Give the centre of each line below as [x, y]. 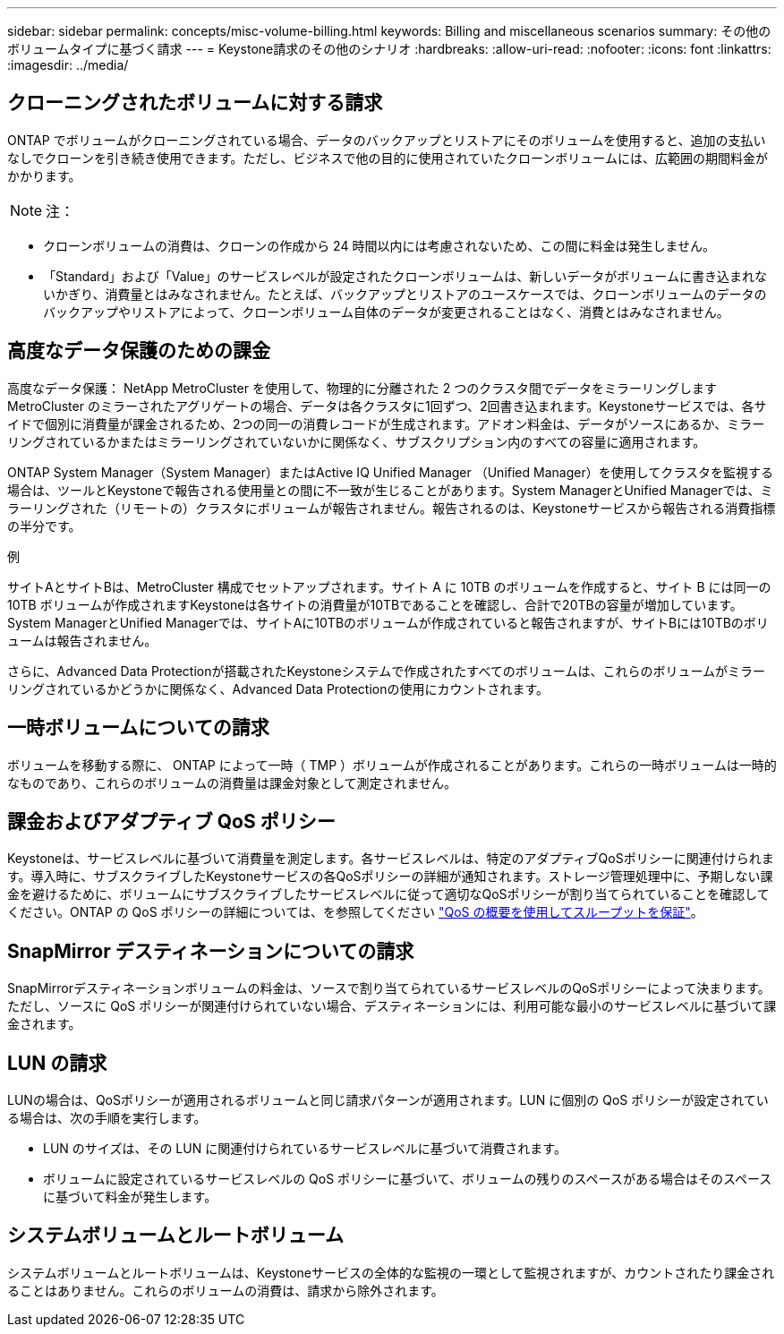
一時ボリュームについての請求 [138, 728]
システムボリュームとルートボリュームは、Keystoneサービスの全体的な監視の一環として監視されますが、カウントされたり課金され [391, 1272]
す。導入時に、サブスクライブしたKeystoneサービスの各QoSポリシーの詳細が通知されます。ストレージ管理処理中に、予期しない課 [390, 877]
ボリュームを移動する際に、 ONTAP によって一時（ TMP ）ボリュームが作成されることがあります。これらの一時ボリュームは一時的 [392, 765]
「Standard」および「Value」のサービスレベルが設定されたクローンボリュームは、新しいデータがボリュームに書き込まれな [405, 276]
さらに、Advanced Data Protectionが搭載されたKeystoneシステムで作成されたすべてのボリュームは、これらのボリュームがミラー [386, 671]
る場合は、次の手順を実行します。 [107, 1118]
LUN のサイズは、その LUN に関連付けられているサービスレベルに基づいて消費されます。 [305, 1149]
